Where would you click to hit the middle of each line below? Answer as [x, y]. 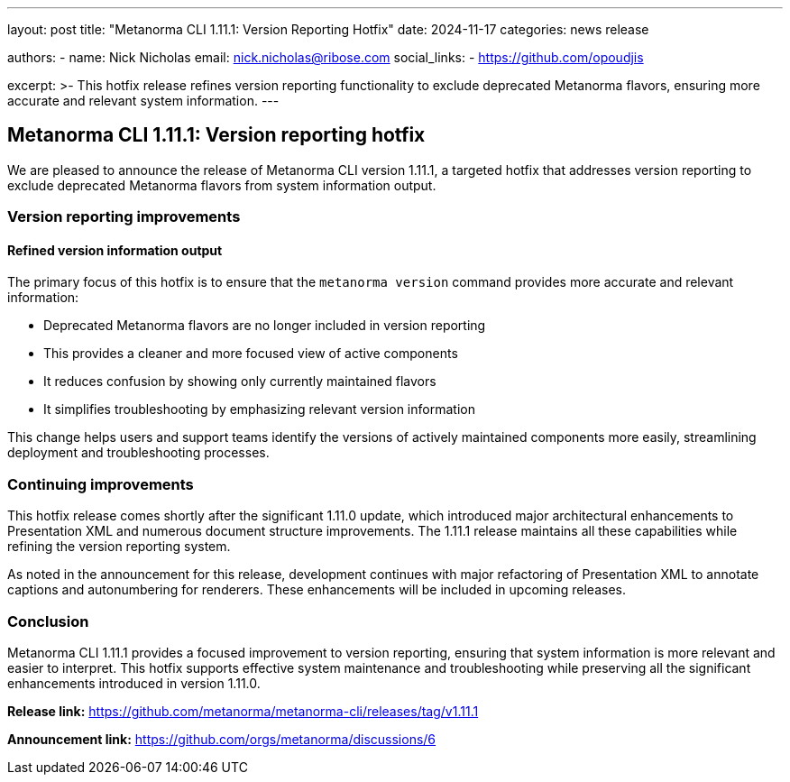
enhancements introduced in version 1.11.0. [134, 683]
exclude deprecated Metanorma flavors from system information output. [222, 185]
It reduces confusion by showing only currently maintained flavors [240, 382]
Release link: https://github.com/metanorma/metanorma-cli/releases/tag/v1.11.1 [243, 711]
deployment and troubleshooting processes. [138, 453]
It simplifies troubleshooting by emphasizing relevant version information [259, 409]
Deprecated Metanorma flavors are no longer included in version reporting [265, 326]
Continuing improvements [101, 484]
